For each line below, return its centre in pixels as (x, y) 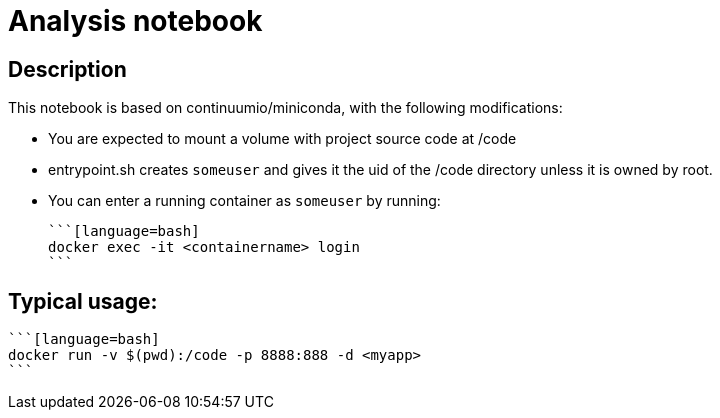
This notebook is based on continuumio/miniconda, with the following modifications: (285, 108)
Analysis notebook (135, 21)
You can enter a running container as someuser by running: (244, 201)
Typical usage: (83, 301)
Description (67, 69)
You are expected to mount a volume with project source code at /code (282, 139)
